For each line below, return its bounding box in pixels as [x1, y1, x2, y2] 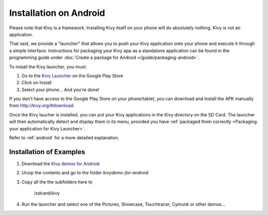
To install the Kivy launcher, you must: [9, 63, 87, 69]
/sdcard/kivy [34, 190, 60, 196]
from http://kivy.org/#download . [9, 103, 74, 108]
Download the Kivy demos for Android [21, 161, 100, 166]
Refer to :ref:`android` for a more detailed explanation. [9, 135, 120, 141]
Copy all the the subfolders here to [21, 179, 93, 185]
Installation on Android [9, 7, 105, 18]
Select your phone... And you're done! [21, 87, 99, 93]
